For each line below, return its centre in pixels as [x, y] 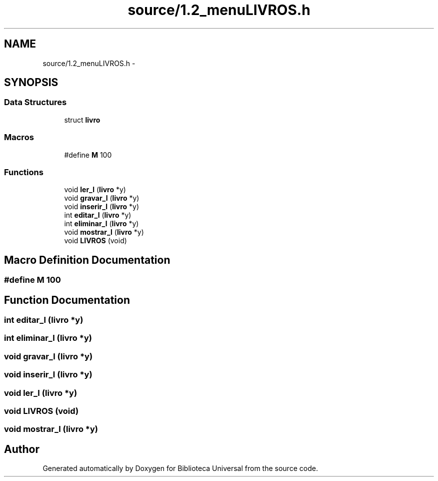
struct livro [82, 120]
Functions [24, 172]
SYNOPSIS [31, 83]
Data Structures [35, 102]
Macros [19, 137]
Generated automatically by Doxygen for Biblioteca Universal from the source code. [180, 468]
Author [22, 449]
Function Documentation [67, 300]
